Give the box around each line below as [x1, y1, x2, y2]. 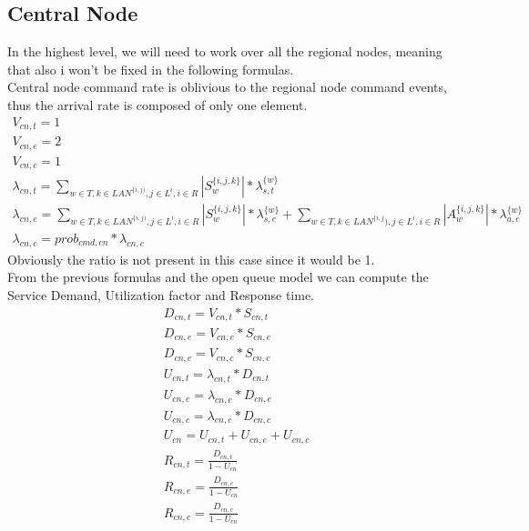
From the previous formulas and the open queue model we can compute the [7, 267, 429, 286]
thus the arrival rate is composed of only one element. [7, 95, 308, 114]
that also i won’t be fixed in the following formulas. [7, 59, 294, 78]
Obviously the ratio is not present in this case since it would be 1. [7, 249, 375, 268]
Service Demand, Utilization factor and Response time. [7, 285, 315, 304]
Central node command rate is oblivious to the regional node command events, [7, 77, 447, 96]
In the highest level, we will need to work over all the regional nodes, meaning [7, 42, 443, 61]
